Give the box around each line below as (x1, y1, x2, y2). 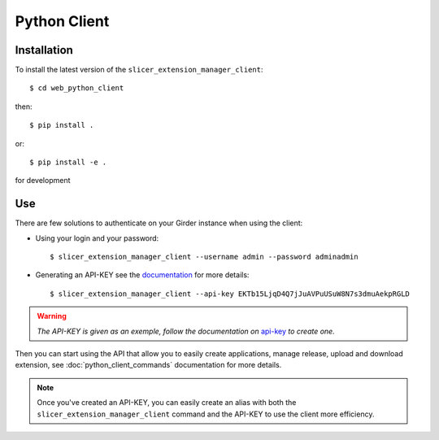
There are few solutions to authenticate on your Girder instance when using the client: (15, 218, 303, 228)
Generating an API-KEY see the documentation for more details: (35, 270, 250, 280)
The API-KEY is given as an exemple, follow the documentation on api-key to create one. (37, 326, 335, 336)
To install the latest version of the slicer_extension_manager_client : (15, 65, 263, 75)
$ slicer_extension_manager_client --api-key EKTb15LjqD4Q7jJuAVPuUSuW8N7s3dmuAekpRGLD (50, 289, 411, 298)
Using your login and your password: (35, 233, 159, 243)
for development (15, 176, 71, 185)
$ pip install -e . (29, 158, 107, 167)
